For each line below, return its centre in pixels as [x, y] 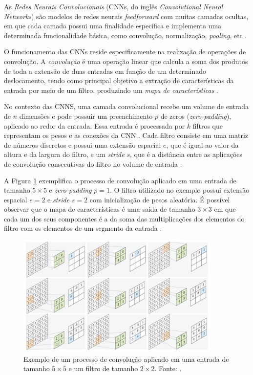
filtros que [208, 125]
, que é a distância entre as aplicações [186, 154]
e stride [59, 199]
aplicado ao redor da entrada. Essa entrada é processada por [95, 125]
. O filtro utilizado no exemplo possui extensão [179, 190]
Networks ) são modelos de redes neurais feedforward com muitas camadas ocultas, [126, 16]
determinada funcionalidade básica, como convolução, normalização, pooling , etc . [126, 35]
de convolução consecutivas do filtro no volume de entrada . [93, 164]
